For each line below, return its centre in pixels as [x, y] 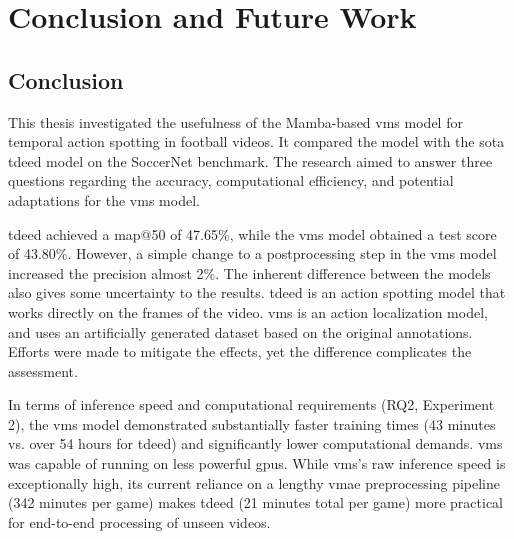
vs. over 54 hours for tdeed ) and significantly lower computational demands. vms [255, 443]
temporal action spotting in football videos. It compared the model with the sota [256, 141]
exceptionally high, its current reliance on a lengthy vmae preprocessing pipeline [254, 482]
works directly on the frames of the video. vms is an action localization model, [248, 311]
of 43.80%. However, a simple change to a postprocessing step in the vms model [252, 253]
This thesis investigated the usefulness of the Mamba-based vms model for [235, 121]
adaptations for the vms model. [104, 199]
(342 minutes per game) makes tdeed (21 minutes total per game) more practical [255, 502]
